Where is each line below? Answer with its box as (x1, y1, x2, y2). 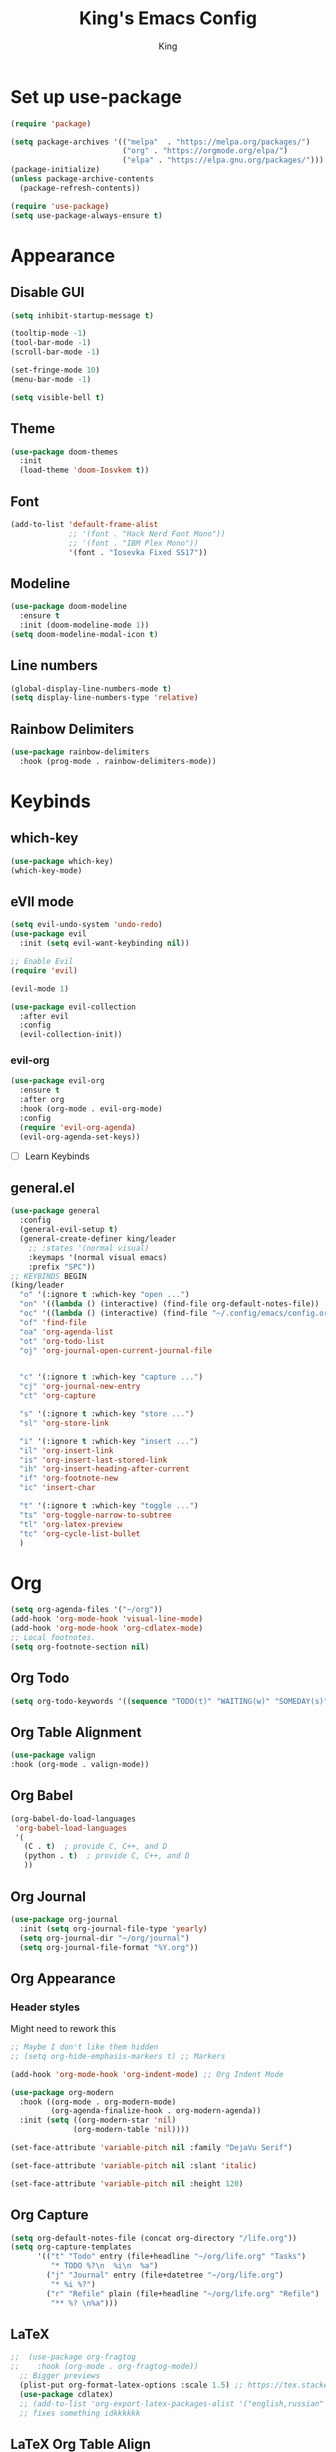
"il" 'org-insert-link (19, 1445, 114, 1456)
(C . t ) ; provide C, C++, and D (23, 1842, 168, 1852)
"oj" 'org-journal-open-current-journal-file (19, 1345, 213, 1356)
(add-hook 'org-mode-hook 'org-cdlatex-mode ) (10, 1623, 203, 1634)
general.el (10, 1180, 75, 1197)
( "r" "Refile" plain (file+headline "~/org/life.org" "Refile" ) (46, 2288, 320, 2299)
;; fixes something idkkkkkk (19, 2408, 141, 2418)
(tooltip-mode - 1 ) (10, 328, 87, 339)
